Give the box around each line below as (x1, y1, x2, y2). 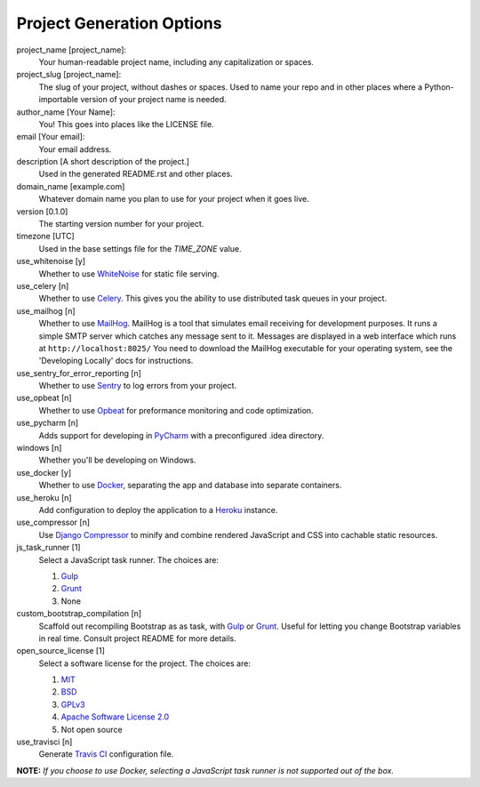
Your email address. (38, 143, 112, 155)
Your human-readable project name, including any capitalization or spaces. (38, 56, 315, 67)
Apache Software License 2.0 (60, 711, 170, 722)
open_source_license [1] (16, 646, 106, 656)
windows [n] (16, 443, 62, 454)
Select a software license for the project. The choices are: (38, 658, 251, 669)
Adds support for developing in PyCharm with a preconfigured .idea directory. (38, 430, 324, 440)
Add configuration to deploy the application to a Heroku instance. (38, 505, 278, 515)
